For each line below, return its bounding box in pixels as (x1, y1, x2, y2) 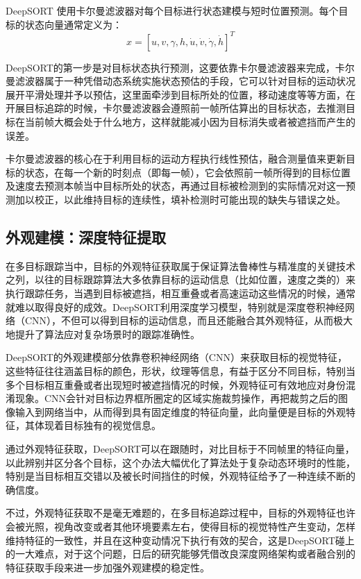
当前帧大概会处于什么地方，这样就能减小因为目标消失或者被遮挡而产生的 (24, 115, 355, 129)
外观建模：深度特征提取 (6, 226, 166, 248)
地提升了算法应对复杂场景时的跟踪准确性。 (6, 326, 200, 341)
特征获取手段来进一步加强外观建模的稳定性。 (6, 560, 210, 574)
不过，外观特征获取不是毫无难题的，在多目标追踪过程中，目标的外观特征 (6, 505, 336, 520)
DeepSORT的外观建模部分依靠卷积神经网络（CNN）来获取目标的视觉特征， (6, 350, 347, 364)
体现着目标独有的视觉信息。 (34, 418, 161, 433)
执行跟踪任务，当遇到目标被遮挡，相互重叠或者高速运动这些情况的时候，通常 (6, 286, 355, 301)
